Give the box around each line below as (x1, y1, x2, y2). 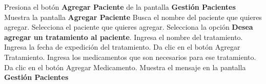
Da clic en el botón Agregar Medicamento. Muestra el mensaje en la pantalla (4, 61, 246, 72)
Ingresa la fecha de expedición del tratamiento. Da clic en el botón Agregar (4, 41, 240, 52)
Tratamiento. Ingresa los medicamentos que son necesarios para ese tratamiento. (4, 51, 256, 62)
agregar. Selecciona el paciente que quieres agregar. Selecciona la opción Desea (4, 22, 253, 32)
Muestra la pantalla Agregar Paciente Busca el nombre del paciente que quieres (4, 11, 262, 22)
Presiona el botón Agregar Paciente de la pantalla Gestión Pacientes (4, 2, 236, 12)
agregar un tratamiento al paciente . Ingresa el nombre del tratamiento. (4, 31, 243, 42)
